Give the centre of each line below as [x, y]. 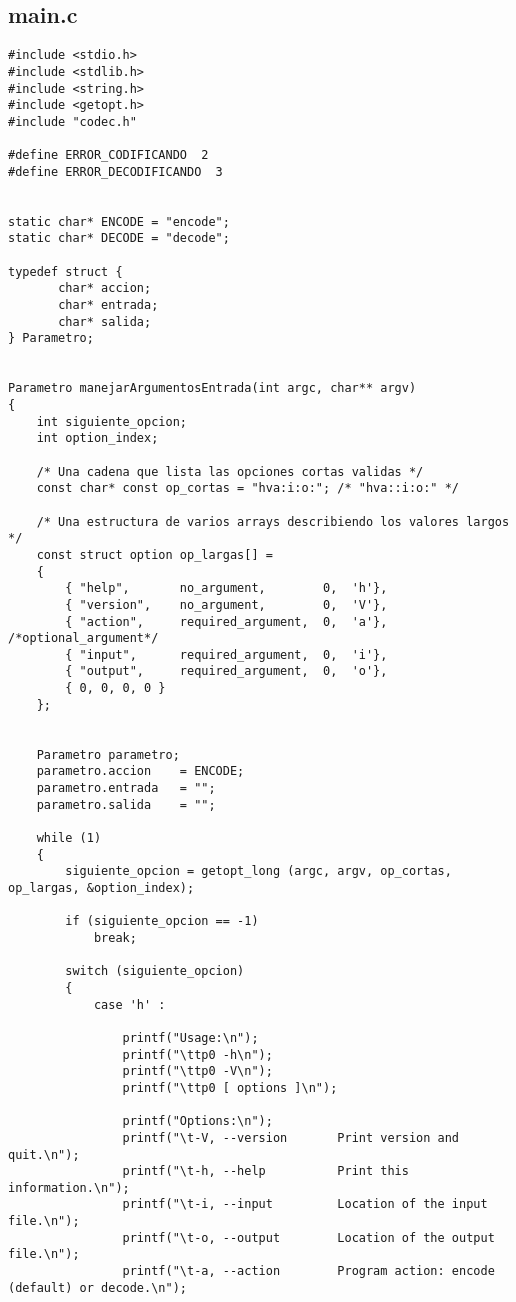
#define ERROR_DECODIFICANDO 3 [115, 171]
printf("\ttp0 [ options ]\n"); [230, 1087]
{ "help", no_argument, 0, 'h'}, [226, 588]
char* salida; [105, 321]
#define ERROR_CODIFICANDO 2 [108, 155]
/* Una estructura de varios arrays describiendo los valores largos [273, 521]
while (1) [69, 838]
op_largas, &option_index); [101, 888]
